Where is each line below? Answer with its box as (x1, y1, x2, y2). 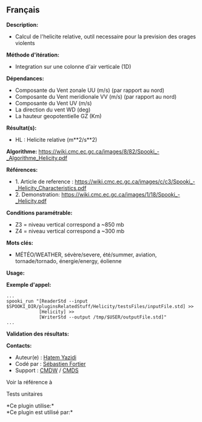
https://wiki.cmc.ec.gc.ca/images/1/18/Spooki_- (61, 191, 180, 198)
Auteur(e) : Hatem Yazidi (15, 353, 77, 361)
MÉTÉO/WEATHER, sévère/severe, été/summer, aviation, (15, 251, 157, 258)
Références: (6, 166, 38, 173)
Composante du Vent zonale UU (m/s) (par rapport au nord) (15, 86, 165, 94)
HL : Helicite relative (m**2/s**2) (15, 136, 98, 143)
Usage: (6, 269, 25, 276)
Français (6, 5, 40, 15)
